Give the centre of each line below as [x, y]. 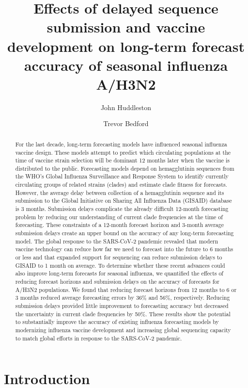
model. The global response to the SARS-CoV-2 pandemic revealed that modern [117, 241]
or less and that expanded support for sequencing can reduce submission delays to [119, 257]
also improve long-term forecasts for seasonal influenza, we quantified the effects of [119, 273]
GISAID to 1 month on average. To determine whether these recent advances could [120, 265]
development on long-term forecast [126, 46]
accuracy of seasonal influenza [126, 65]
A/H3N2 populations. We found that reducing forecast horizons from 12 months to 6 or [126, 289]
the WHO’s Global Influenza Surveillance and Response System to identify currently [122, 176]
